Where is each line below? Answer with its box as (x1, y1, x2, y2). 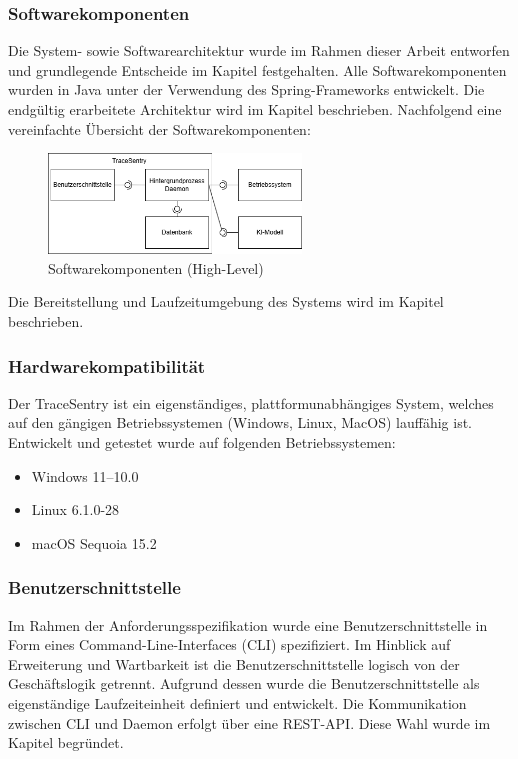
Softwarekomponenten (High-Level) (48, 257, 264, 278)
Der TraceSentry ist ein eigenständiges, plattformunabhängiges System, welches (8, 392, 494, 413)
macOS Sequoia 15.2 (31, 532, 157, 553)
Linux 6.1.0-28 (31, 499, 120, 520)
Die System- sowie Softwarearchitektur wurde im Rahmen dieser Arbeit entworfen (8, 40, 510, 61)
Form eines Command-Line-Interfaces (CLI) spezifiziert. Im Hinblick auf (8, 634, 451, 655)
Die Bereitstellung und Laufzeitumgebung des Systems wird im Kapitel (8, 291, 444, 312)
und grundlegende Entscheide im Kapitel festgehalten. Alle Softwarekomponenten (8, 59, 507, 80)
